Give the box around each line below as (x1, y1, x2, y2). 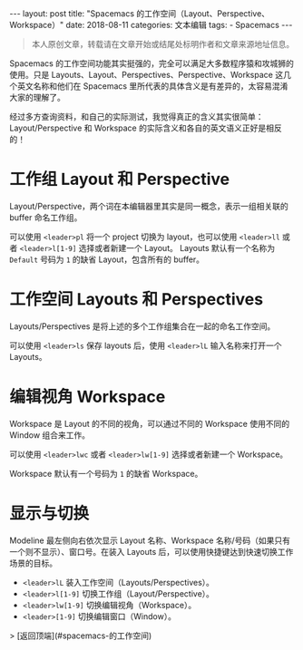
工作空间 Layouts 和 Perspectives (9, 289, 264, 310)
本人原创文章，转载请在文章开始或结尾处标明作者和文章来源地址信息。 (31, 39, 295, 49)
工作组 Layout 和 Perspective (9, 170, 230, 189)
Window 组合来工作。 (9, 429, 91, 441)
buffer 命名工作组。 (9, 211, 83, 223)
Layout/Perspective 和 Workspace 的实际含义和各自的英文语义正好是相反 (9, 122, 283, 133)
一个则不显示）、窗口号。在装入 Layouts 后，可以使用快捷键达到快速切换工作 (9, 546, 294, 557)
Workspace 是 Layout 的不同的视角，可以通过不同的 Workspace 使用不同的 (9, 418, 290, 429)
